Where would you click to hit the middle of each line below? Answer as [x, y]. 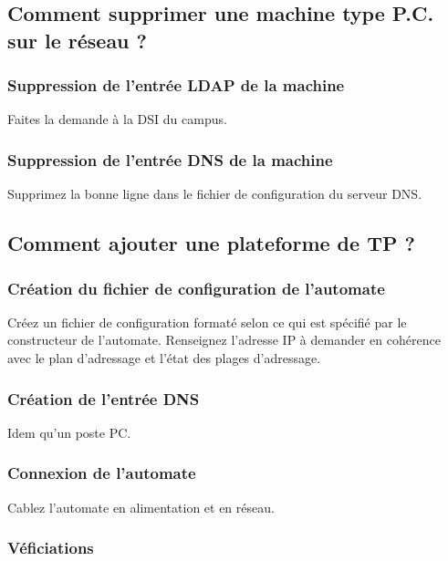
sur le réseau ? [77, 40]
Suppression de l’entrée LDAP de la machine [176, 85]
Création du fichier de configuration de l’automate [196, 288]
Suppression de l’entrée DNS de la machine [170, 159]
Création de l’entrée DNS [104, 398]
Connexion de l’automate [102, 473]
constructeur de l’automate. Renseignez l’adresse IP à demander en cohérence [224, 340]
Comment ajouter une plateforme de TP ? [211, 243]
